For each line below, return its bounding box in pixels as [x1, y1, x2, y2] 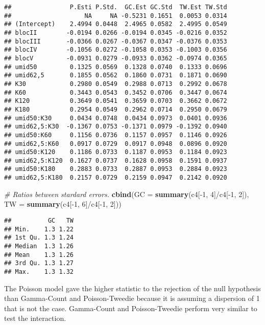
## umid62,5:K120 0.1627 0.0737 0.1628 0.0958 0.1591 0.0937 [4, 157, 227, 164]
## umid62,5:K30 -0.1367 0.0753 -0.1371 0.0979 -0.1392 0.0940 [4, 123, 227, 131]
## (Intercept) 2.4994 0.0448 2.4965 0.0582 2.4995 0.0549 [4, 20, 227, 28]
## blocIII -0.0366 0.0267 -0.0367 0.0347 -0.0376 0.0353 [4, 37, 227, 45]
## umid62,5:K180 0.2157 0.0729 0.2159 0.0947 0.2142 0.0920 [4, 174, 227, 182]
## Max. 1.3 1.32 [4, 268, 74, 275]
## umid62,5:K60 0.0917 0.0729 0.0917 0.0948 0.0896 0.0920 [4, 140, 227, 147]
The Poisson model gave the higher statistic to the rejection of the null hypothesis [4, 283, 261, 293]
